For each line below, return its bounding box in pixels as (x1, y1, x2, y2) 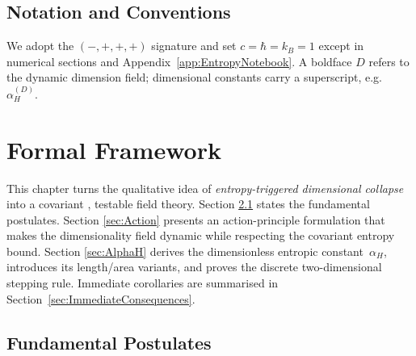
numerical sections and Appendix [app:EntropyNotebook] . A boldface (6, 52, 352, 69)
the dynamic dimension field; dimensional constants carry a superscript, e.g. (6, 69, 382, 86)
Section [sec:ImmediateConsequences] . (6, 290, 195, 307)
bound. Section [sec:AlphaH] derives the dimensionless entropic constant (6, 242, 363, 259)
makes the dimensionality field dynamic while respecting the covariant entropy (6, 227, 395, 244)
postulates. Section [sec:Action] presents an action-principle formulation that (6, 211, 385, 228)
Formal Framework (6, 132, 221, 165)
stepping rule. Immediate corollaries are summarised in (6, 274, 279, 291)
